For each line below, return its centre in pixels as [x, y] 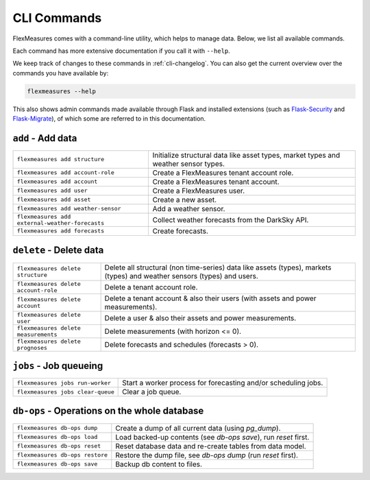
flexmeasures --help [61, 91]
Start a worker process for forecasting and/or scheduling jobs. [223, 383]
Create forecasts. [180, 231]
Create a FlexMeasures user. [199, 191]
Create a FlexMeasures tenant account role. [223, 173]
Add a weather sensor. [189, 208]
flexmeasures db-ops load [57, 437]
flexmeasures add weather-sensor [69, 209]
